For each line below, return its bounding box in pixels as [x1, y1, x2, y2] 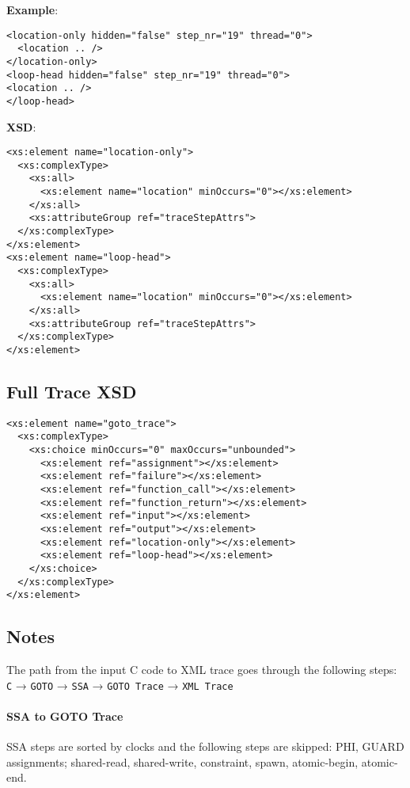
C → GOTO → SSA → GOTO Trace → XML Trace [6, 676, 233, 693]
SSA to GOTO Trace [6, 708, 123, 725]
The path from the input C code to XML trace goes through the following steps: [6, 661, 397, 678]
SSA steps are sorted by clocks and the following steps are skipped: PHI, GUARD [6, 738, 404, 755]
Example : [6, 2, 59, 17]
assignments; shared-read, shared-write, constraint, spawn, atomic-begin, [6, 753, 359, 770]
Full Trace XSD [6, 379, 137, 404]
